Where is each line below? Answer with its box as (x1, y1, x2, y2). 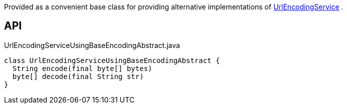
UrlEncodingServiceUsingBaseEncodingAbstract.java (4, 40, 180, 49)
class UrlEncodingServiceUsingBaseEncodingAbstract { (4, 56, 220, 64)
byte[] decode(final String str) (12, 72, 144, 80)
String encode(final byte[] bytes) (12, 64, 153, 72)
